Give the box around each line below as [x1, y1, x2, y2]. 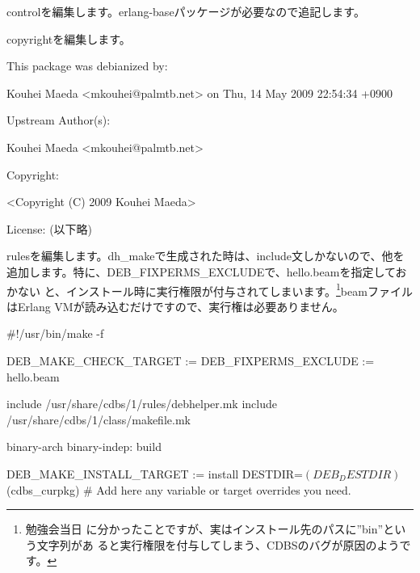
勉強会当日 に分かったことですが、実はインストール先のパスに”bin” [25, 520, 384, 537]
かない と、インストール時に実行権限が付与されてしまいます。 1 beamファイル [6, 280, 413, 299]
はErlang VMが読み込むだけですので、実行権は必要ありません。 [6, 297, 344, 314]
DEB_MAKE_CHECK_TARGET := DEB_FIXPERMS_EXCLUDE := [6, 352, 375, 369]
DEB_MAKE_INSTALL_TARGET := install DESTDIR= [6, 465, 303, 482]
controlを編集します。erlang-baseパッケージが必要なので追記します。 [6, 3, 365, 19]
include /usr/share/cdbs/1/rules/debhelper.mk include [6, 395, 277, 412]
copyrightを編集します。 [6, 30, 131, 47]
